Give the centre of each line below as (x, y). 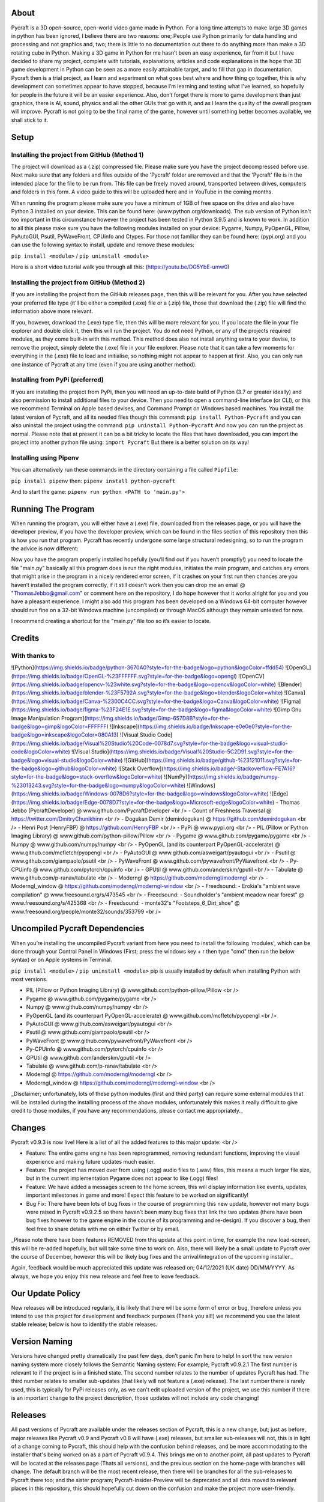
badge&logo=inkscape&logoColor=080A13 (64, 735)
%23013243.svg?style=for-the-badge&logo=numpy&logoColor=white (97, 785)
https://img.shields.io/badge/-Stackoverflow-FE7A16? (229, 768)
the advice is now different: (45, 549)
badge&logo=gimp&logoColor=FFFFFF (59, 726)
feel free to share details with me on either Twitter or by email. (103, 1229)
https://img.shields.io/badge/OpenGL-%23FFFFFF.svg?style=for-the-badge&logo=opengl (124, 676)
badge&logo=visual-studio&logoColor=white (66, 760)
